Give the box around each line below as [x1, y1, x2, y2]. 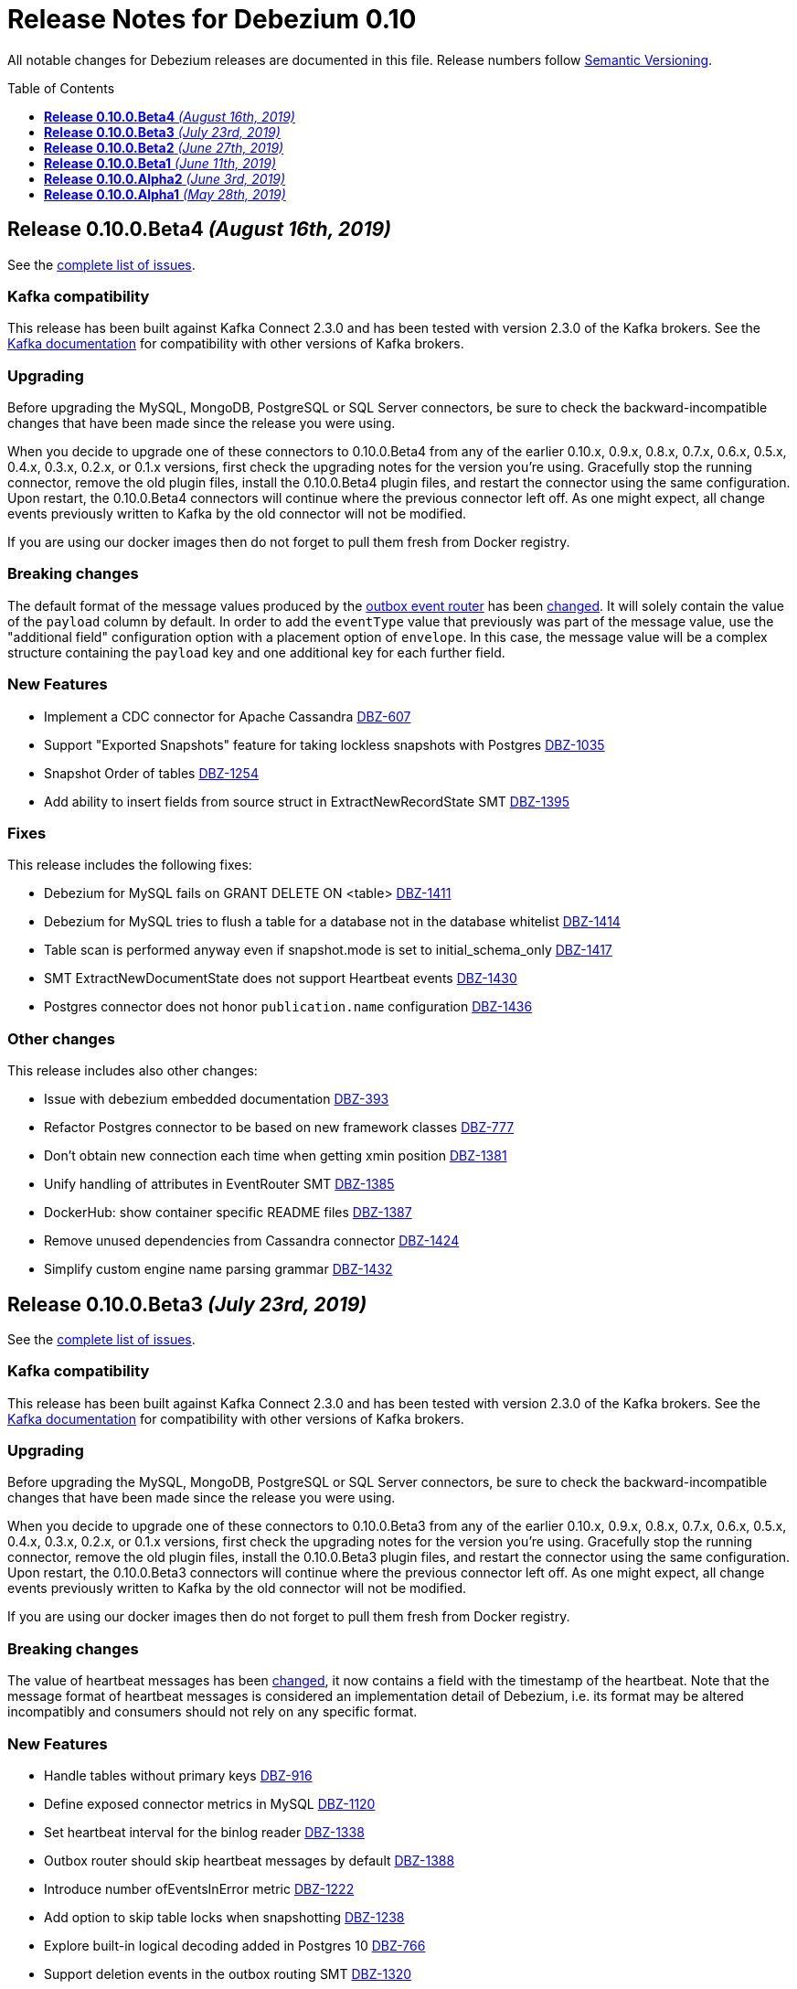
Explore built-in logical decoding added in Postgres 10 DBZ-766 [44, 1937, 426, 1953]
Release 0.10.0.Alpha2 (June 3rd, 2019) [44, 170, 286, 187]
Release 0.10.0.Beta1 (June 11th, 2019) [44, 155, 277, 171]
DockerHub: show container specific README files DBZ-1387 [44, 1204, 412, 1221]
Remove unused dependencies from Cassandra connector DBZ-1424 [44, 1233, 460, 1249]
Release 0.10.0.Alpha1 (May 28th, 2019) [44, 186, 286, 202]
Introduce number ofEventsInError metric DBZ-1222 [44, 1880, 355, 1897]
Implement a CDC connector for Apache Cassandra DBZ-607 [44, 708, 411, 724]
